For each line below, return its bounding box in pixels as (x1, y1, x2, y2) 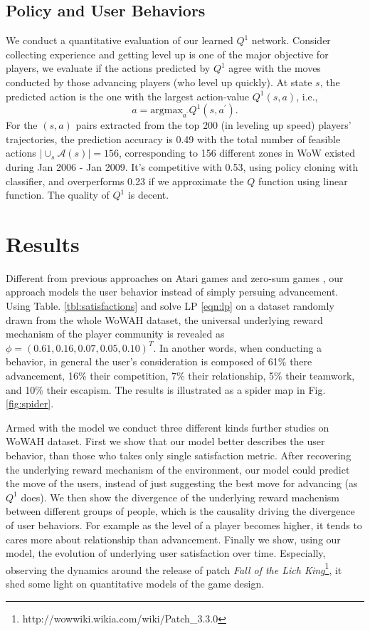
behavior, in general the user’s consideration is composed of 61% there (6, 354, 312, 369)
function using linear (258, 173, 348, 188)
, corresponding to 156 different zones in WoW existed (118, 145, 356, 160)
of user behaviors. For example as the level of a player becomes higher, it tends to (6, 517, 362, 532)
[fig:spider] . (6, 396, 54, 411)
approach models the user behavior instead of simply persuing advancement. (6, 284, 339, 299)
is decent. (127, 187, 169, 202)
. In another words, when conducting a (153, 340, 322, 355)
